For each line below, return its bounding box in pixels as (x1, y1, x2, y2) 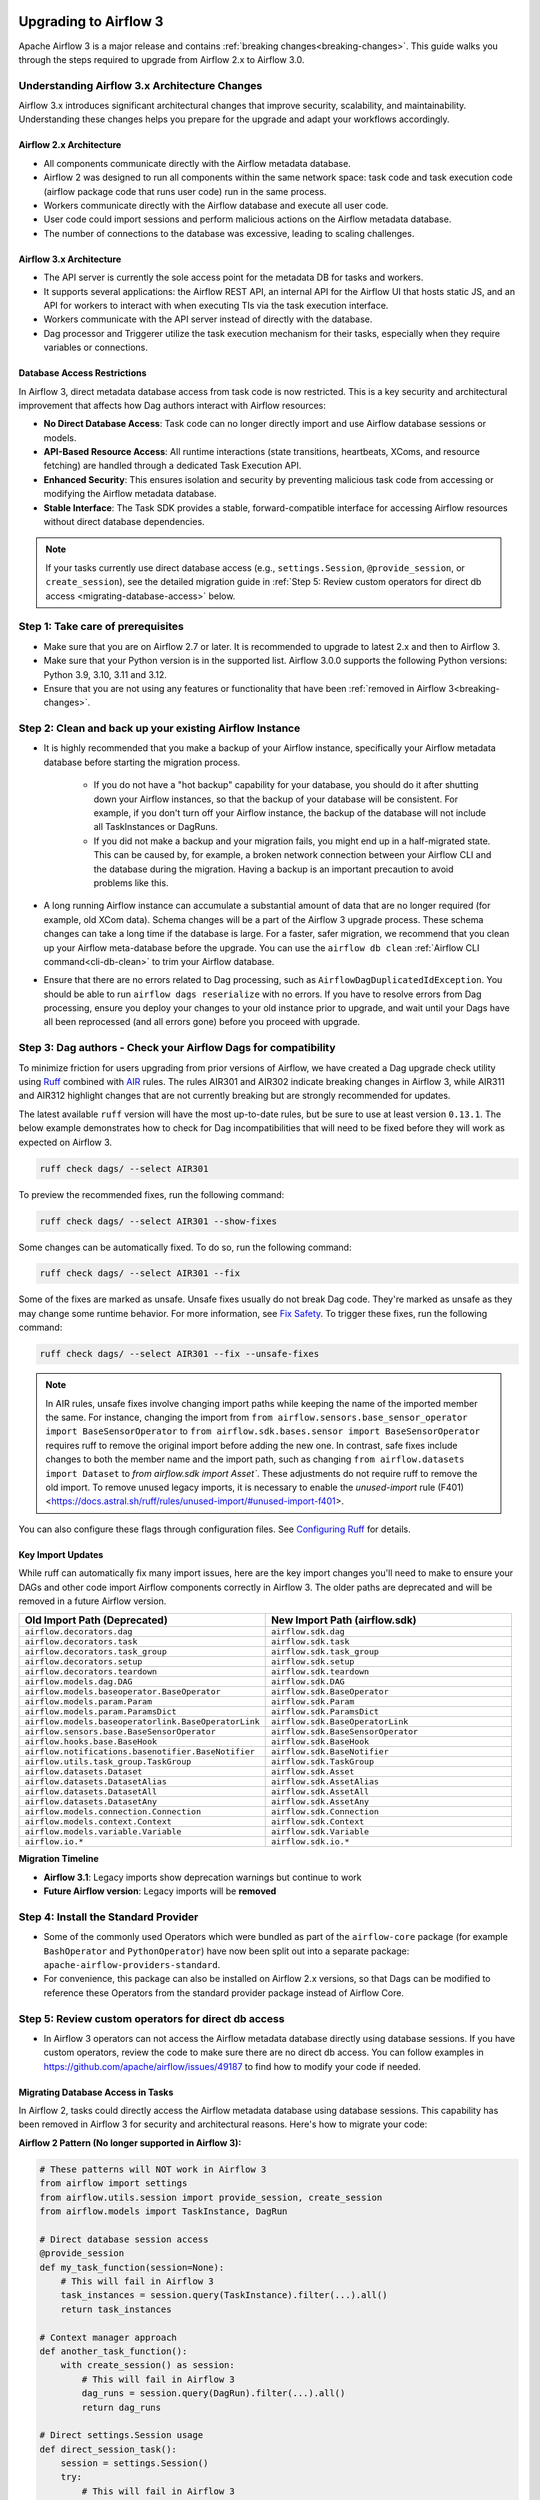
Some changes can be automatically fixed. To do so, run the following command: (18, 1241, 352, 1253)
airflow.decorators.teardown (24, 1666, 158, 1677)
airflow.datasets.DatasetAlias (24, 1776, 167, 1787)
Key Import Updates (18, 1548, 104, 1560)
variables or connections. (43, 341, 149, 354)
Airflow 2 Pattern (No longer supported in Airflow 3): (18, 2136, 242, 2149)
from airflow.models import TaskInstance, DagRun (39, 2206, 288, 2217)
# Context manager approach (39, 2331, 177, 2343)
